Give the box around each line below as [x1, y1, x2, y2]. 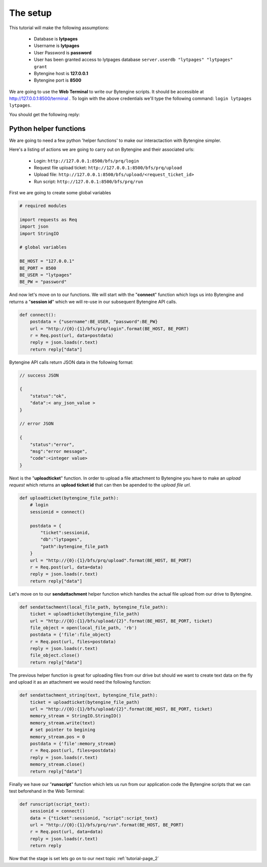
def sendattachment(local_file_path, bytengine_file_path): [19, 604, 169, 610]
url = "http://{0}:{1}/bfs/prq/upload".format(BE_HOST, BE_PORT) [30, 558, 192, 563]
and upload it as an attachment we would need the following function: [9, 679, 151, 685]
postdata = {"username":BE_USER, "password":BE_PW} [30, 319, 158, 325]
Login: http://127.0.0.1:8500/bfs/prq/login [34, 158, 139, 164]
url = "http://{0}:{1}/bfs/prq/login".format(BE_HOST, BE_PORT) [30, 326, 189, 331]
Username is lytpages [34, 43, 80, 49]
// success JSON [19, 372, 59, 378]
